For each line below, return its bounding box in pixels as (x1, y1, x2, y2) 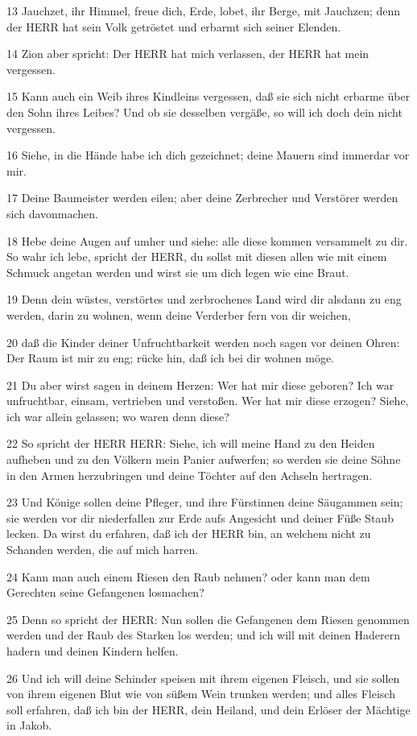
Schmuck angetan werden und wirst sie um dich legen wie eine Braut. (6, 263, 349, 280)
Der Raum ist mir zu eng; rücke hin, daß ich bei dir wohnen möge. (6, 349, 334, 366)
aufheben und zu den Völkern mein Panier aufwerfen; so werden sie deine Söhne (6, 451, 401, 468)
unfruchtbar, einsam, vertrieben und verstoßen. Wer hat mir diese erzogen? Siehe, (6, 392, 409, 409)
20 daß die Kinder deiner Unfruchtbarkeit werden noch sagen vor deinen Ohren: (6, 333, 400, 350)
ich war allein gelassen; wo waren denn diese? (6, 407, 229, 424)
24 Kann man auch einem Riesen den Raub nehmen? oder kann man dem (6, 568, 370, 585)
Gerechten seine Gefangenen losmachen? (6, 584, 204, 601)
